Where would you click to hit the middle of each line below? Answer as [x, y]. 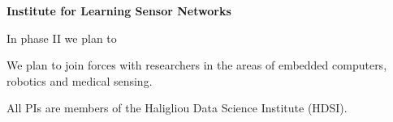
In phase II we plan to [62, 38]
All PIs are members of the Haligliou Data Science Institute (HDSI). [177, 108]
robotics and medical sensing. [80, 80]
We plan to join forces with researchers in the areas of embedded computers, [197, 65]
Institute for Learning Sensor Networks [119, 11]
